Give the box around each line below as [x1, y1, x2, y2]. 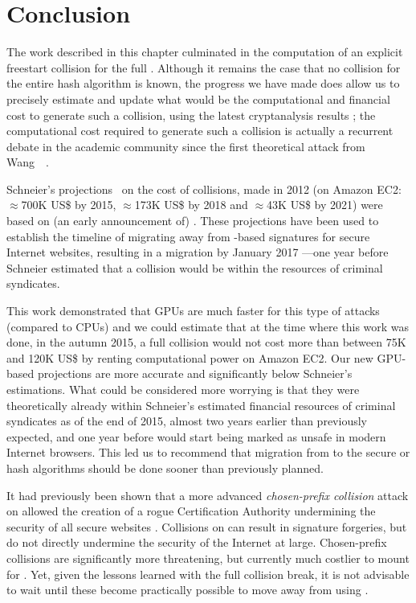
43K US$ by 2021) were [267, 196, 383, 213]
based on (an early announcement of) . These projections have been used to [6, 212, 379, 229]
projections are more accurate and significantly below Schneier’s [37, 365, 353, 382]
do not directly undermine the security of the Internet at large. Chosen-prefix [6, 534, 387, 551]
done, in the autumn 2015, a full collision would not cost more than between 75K [6, 334, 406, 351]
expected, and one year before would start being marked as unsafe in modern [6, 428, 386, 445]
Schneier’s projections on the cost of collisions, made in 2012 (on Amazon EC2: [6, 180, 402, 197]
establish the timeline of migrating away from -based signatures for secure [6, 228, 370, 244]
